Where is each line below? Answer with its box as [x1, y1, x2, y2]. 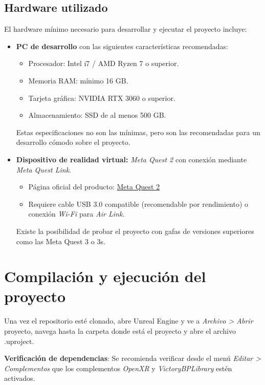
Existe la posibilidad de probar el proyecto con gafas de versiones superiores [16, 225, 254, 236]
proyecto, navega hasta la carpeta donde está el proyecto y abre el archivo [4, 326, 236, 336]
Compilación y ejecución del [4, 266, 206, 287]
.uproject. [4, 335, 34, 346]
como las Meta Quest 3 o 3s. [16, 236, 105, 246]
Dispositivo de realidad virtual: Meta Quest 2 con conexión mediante [16, 154, 247, 164]
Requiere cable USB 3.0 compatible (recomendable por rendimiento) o [28, 198, 249, 209]
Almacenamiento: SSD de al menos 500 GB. [28, 110, 166, 120]
